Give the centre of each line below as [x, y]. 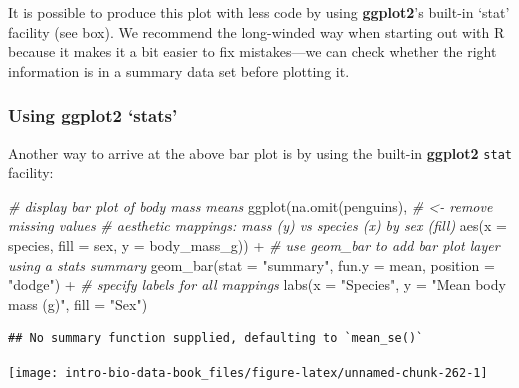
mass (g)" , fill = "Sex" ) [78, 303]
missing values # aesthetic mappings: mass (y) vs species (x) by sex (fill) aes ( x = [257, 225]
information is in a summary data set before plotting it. [179, 70]
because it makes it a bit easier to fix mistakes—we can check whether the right [252, 51]
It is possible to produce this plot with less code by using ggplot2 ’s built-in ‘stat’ [259, 12]
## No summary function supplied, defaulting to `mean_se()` [216, 338]
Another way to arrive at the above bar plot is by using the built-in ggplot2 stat [260, 152]
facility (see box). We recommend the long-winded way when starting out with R [256, 31]
